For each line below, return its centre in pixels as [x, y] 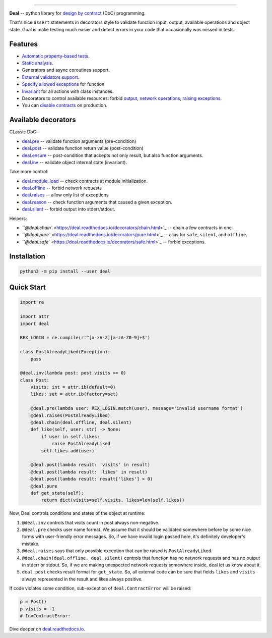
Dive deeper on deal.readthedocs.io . [47, 629]
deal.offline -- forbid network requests [62, 188]
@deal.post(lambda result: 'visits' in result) [90, 465]
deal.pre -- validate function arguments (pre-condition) [79, 141]
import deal [35, 324]
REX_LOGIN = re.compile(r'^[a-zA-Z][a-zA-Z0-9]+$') [85, 338]
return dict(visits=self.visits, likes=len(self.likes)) [113, 500]
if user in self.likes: [71, 436]
